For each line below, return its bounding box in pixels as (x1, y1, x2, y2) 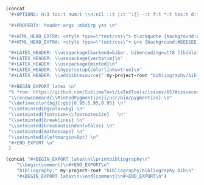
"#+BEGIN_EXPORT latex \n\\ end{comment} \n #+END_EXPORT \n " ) (16, 173, 167, 179)
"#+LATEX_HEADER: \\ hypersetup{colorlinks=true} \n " (8, 67, 142, 73)
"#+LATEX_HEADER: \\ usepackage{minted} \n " (8, 61, 118, 67)
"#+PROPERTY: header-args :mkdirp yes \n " (8, 22, 118, 29)
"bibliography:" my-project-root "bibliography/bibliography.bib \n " (16, 167, 194, 173)
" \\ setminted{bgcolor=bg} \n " (8, 106, 85, 112)
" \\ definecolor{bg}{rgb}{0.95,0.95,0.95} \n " (8, 100, 126, 106)
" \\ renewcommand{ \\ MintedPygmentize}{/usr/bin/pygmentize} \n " (8, 95, 172, 101)
